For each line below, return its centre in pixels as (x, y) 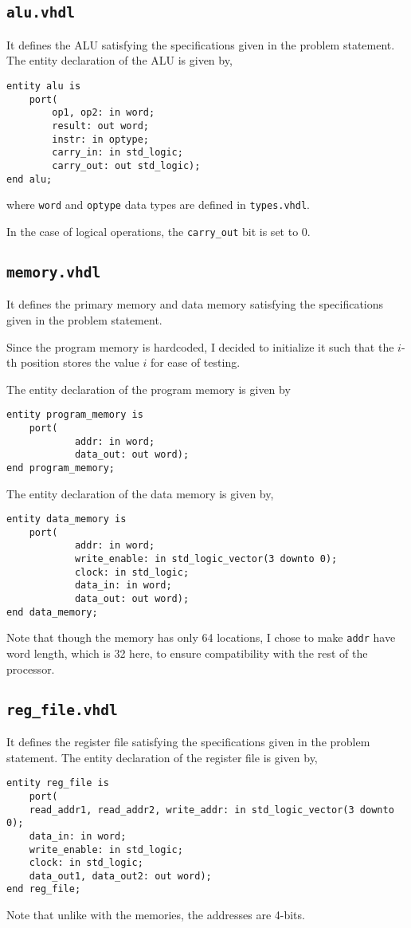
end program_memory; (61, 468)
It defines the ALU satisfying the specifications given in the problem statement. (201, 44)
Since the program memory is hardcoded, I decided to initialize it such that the (200, 346)
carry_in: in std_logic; (117, 153)
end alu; (29, 179)
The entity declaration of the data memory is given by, (140, 493)
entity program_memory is (75, 415)
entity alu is (44, 86)
